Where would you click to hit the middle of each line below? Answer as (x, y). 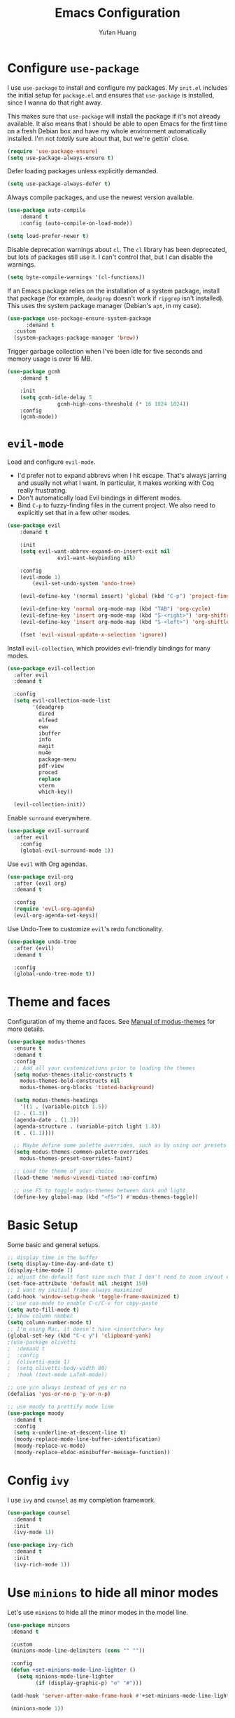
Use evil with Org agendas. (48, 864)
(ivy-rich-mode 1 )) (42, 1564)
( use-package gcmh (34, 372)
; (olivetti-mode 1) (39, 1362)
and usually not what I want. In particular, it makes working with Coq (116, 483)
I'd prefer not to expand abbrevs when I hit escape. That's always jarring (122, 476)
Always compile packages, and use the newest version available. (101, 197)
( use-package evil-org (40, 877)
